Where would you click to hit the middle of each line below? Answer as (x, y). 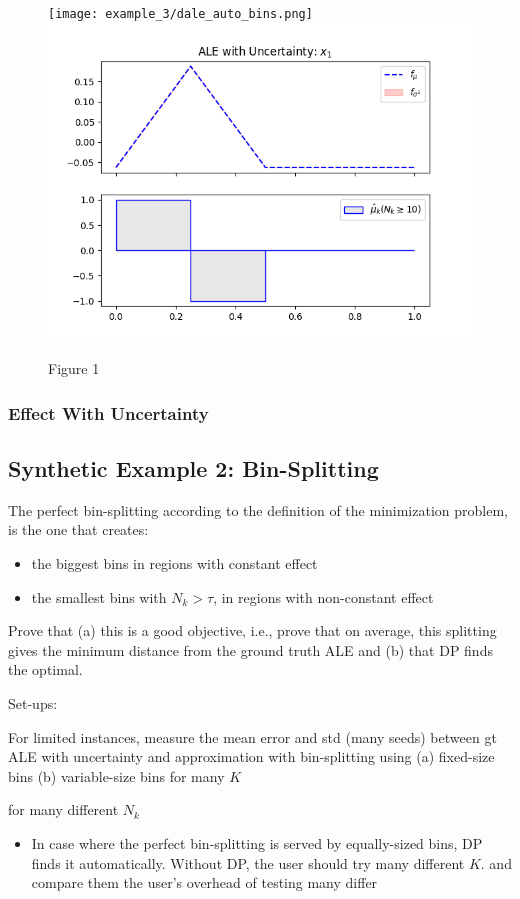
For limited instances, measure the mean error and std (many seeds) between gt (252, 736)
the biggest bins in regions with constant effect (174, 563)
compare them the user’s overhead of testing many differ (204, 882)
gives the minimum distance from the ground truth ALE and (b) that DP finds (250, 649)
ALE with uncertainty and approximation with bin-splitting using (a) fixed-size (251, 756)
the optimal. (45, 669)
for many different (63, 809)
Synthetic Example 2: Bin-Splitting (193, 468)
